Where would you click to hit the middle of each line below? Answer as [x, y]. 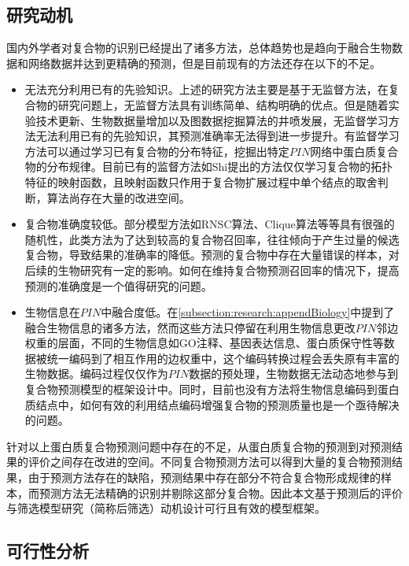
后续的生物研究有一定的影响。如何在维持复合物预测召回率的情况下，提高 [212, 270]
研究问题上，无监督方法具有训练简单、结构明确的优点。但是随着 [223, 104]
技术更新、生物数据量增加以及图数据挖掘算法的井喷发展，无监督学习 [212, 120]
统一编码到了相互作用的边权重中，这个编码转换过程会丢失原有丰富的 [223, 358]
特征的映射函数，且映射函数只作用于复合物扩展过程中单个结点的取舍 [201, 181]
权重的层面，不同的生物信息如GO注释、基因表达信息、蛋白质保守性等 [204, 343]
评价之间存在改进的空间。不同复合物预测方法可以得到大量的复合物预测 [210, 462]
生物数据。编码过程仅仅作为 [96, 374]
